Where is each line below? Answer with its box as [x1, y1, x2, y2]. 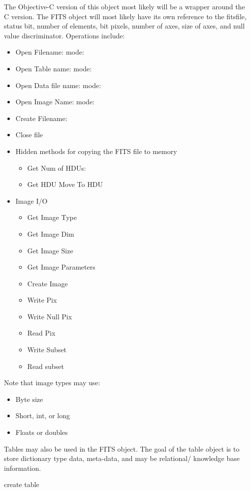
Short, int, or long [15, 410, 70, 421]
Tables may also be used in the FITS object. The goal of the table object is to [4, 443, 240, 454]
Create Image [27, 278, 68, 288]
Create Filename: [15, 113, 67, 123]
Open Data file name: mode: [15, 80, 101, 90]
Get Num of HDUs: [27, 162, 86, 173]
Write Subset [27, 344, 67, 355]
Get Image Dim [27, 228, 74, 239]
